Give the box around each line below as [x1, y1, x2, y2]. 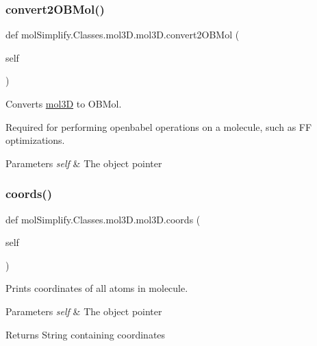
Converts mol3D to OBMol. [5, 97, 122, 110]
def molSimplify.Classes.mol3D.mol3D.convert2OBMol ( [5, 27, 240, 42]
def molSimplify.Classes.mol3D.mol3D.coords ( [5, 212, 201, 226]
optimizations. [5, 133, 65, 147]
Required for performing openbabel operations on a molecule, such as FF [5, 119, 312, 134]
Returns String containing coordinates [5, 327, 166, 341]
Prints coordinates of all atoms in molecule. [5, 281, 188, 295]
